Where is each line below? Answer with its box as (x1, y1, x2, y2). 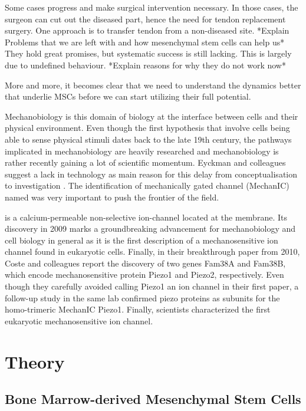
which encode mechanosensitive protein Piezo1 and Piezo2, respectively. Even (5, 268, 284, 281)
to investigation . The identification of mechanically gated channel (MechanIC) (5, 179, 289, 192)
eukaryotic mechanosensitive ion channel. (5, 314, 153, 327)
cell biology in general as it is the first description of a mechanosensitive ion (5, 234, 278, 246)
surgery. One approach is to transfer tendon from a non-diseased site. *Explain (5, 24, 289, 37)
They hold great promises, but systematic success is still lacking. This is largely (5, 47, 292, 60)
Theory (5, 349, 65, 373)
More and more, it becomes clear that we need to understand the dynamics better (5, 78, 301, 91)
